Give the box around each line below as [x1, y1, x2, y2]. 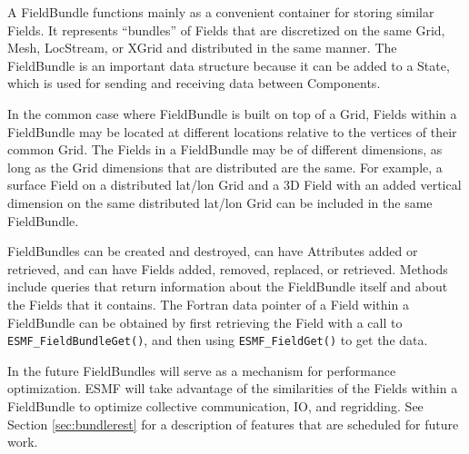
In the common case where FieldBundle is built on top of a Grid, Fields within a [7, 104, 457, 123]
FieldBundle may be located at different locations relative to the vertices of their [7, 122, 457, 141]
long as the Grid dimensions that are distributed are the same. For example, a [7, 157, 443, 176]
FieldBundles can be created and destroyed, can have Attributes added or [7, 242, 418, 261]
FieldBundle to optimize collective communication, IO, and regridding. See [7, 396, 424, 415]
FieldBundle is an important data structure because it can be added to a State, [7, 55, 450, 74]
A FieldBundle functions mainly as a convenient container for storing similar [7, 3, 434, 21]
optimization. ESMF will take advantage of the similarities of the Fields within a [7, 379, 458, 398]
